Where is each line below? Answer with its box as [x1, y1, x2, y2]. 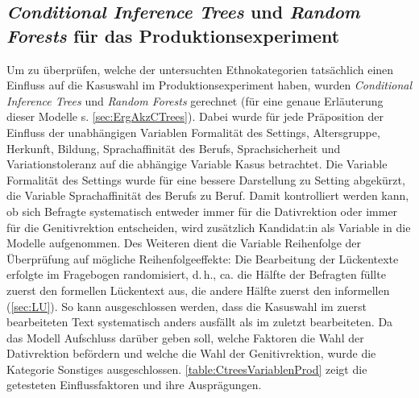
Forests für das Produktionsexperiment [6, 23, 340, 48]
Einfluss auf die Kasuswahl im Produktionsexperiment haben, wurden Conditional [6, 77, 413, 93]
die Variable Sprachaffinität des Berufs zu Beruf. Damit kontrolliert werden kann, [6, 187, 409, 204]
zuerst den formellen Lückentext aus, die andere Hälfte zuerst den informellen [6, 281, 390, 298]
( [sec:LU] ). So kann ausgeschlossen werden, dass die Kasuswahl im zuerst [6, 297, 367, 314]
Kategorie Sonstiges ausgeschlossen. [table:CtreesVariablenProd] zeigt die [6, 360, 367, 377]
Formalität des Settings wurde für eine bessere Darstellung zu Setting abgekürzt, [6, 171, 405, 188]
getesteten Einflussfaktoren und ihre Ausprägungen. [6, 376, 262, 393]
